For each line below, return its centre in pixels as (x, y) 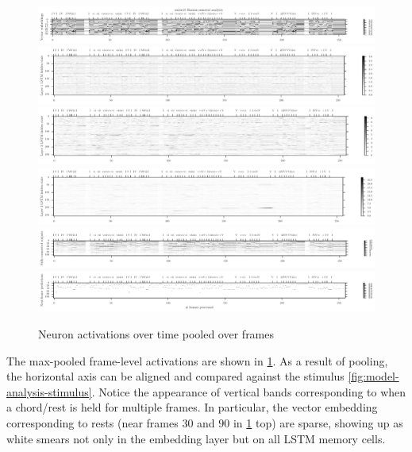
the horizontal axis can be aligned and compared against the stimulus (175, 376)
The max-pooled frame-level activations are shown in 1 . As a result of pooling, (197, 360)
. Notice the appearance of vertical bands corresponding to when (249, 391)
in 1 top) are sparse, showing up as (318, 423)
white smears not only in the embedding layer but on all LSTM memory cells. (196, 438)
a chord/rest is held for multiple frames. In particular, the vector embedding (192, 407)
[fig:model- (373, 376)
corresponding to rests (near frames (92, 423)
